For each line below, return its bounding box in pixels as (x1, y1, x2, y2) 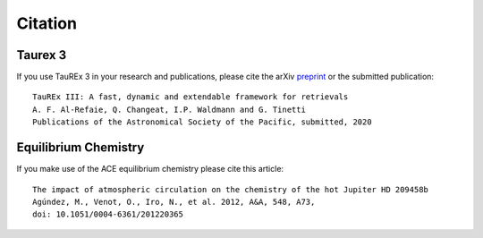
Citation (16, 13, 78, 33)
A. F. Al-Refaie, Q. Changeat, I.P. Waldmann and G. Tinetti (32, 104, 306, 115)
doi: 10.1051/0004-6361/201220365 (32, 209, 183, 219)
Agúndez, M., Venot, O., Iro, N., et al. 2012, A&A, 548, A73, (32, 197, 316, 207)
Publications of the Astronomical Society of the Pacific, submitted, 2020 (32, 117, 372, 127)
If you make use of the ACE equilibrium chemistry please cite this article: (16, 164, 284, 174)
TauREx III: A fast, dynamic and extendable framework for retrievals (32, 92, 349, 102)
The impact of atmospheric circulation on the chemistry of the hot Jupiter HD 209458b (32, 184, 429, 194)
